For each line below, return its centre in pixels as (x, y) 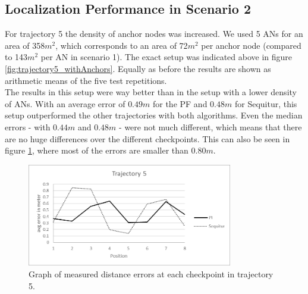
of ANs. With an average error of (65, 103)
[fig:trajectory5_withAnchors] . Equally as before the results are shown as (138, 68)
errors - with (28, 126)
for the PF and (180, 103)
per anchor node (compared (251, 45)
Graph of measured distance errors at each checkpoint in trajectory (151, 273)
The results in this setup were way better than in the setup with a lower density (151, 92)
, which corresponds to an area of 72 (122, 45)
